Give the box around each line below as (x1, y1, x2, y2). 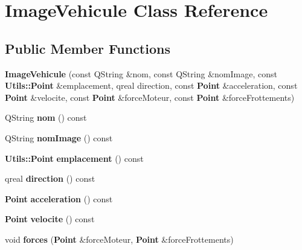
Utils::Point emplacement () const (5, 152, 144, 164)
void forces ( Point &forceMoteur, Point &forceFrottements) (5, 232, 234, 245)
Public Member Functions (5, 39, 170, 57)
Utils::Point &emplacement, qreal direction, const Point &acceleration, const (5, 79, 298, 92)
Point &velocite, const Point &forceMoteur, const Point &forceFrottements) (5, 91, 295, 103)
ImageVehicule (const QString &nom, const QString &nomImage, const (5, 67, 277, 80)
